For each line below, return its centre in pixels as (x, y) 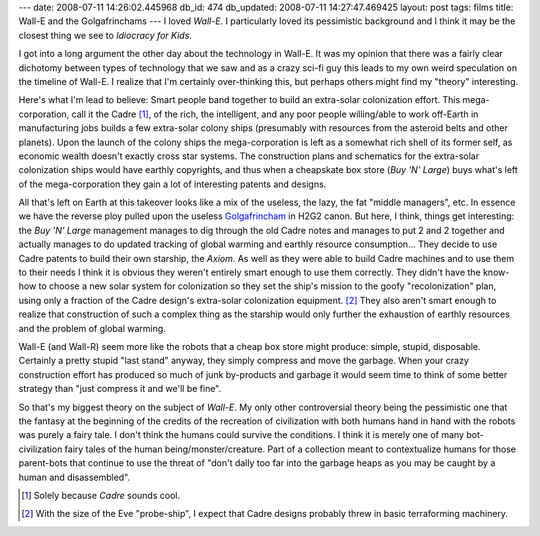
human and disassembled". (74, 477)
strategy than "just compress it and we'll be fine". (120, 389)
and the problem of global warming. (92, 328)
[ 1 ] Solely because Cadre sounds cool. (100, 495)
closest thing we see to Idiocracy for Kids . (105, 35)
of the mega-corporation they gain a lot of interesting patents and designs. (172, 184)
